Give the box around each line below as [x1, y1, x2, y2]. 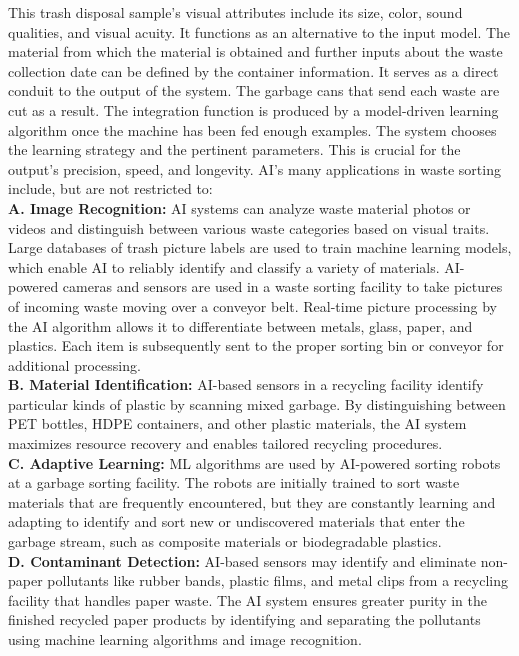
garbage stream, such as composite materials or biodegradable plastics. [8, 531, 442, 552]
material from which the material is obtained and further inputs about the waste [8, 41, 503, 62]
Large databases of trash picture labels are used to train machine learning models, [8, 237, 512, 258]
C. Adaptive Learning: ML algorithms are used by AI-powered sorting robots [8, 452, 501, 473]
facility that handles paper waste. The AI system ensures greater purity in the [8, 589, 487, 610]
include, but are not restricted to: [8, 178, 213, 199]
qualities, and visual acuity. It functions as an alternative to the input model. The [8, 21, 511, 42]
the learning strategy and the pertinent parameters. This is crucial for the [8, 139, 461, 160]
